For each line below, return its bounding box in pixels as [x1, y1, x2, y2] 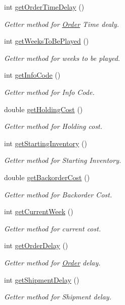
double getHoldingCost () [4, 104, 83, 114]
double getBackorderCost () [4, 172, 90, 182]
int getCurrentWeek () [4, 206, 73, 217]
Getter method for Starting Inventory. [4, 155, 121, 165]
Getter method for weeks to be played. [4, 52, 120, 63]
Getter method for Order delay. [4, 257, 101, 267]
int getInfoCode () [4, 70, 61, 80]
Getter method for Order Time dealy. [4, 18, 119, 29]
